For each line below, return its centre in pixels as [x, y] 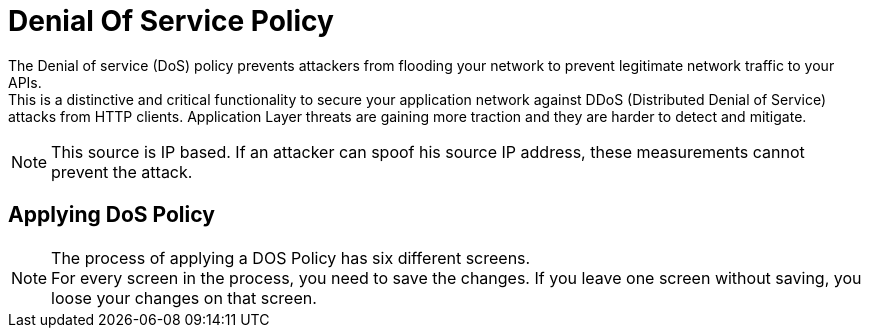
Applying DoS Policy [111, 215]
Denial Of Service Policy [171, 21]
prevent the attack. [122, 171]
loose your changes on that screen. [184, 297]
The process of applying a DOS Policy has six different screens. [291, 257]
